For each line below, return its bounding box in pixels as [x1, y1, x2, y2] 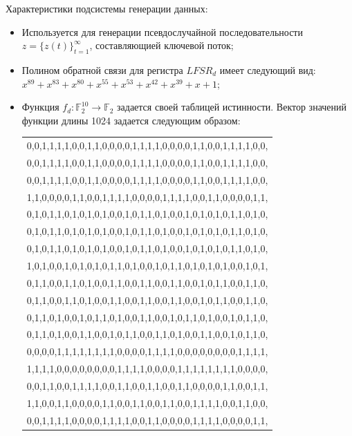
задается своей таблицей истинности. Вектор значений [117, 99, 347, 114]
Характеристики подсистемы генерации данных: [6, 1, 208, 15]
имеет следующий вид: [219, 62, 316, 77]
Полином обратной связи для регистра [21, 62, 183, 77]
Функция [21, 99, 59, 114]
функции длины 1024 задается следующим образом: [21, 113, 241, 127]
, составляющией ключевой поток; [89, 38, 234, 53]
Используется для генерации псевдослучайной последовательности [21, 24, 303, 39]
